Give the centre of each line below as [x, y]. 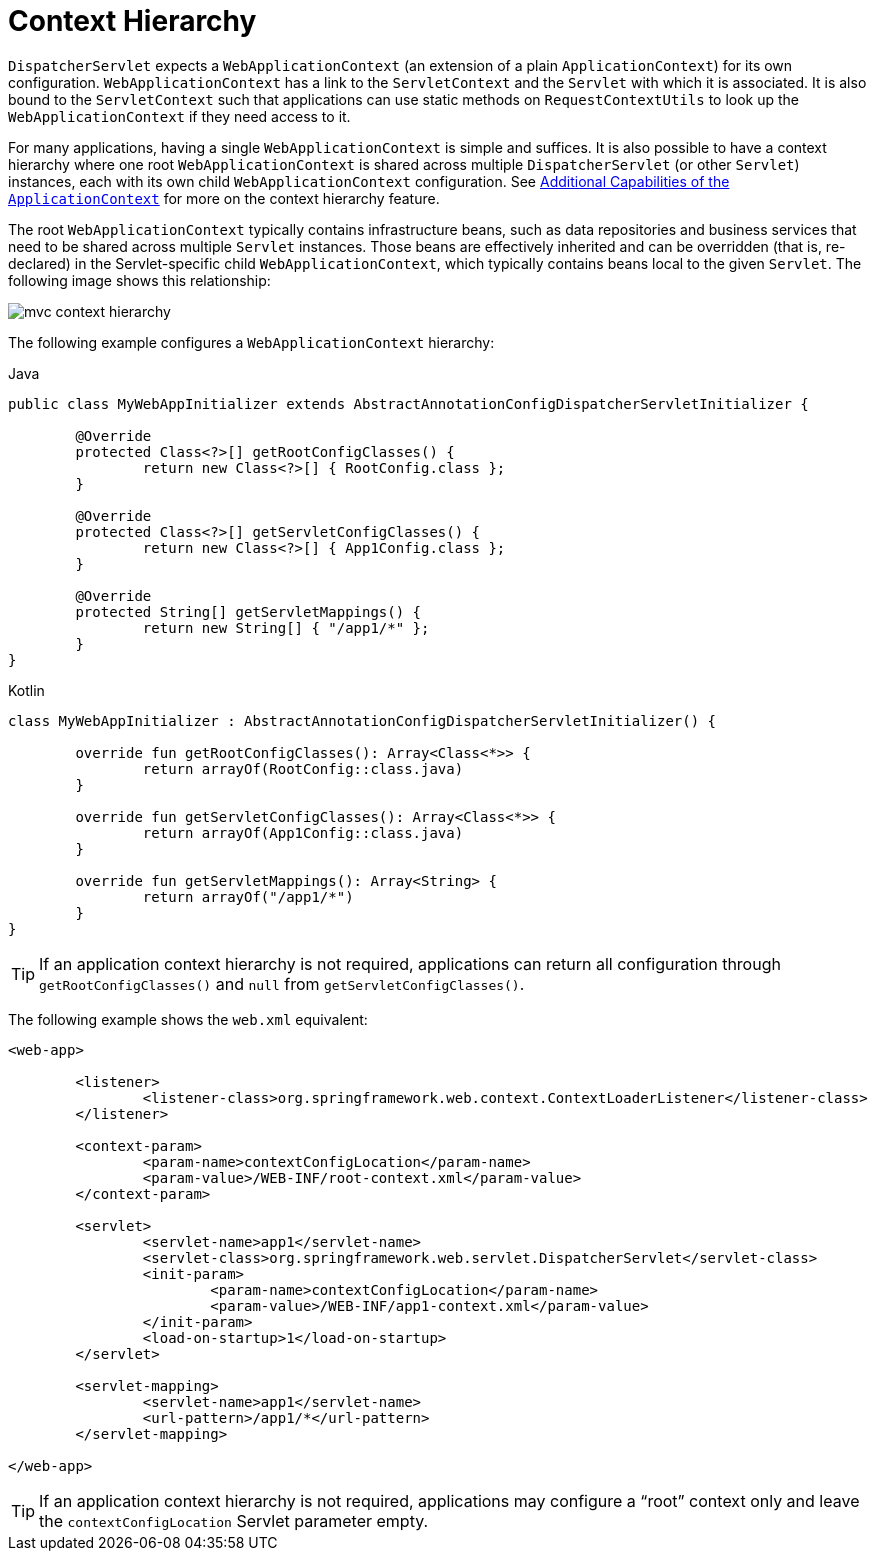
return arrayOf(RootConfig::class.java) [303, 768]
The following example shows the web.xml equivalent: [188, 1019]
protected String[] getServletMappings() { [248, 611]
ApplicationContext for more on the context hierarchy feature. [224, 198]
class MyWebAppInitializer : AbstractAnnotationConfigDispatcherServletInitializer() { [362, 720]
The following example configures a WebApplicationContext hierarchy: [251, 342]
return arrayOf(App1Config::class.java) [303, 832]
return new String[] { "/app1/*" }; [286, 627]
